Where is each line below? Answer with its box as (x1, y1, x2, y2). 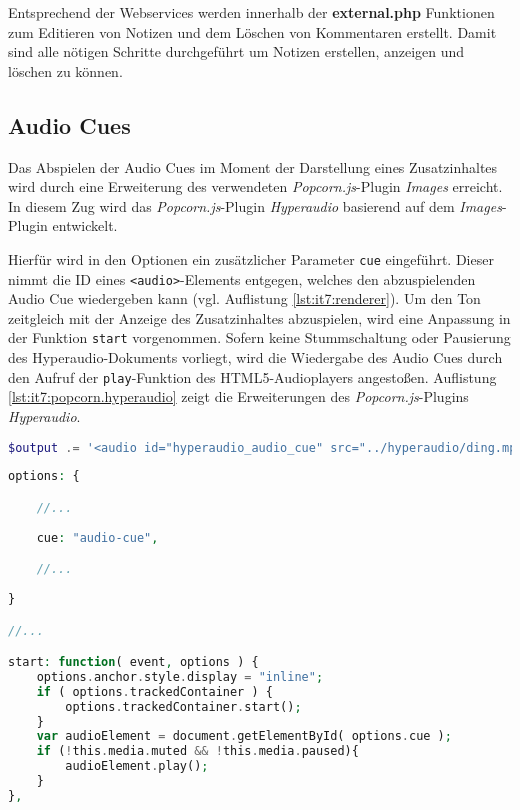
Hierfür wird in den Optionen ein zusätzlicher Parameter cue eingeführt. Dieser (8, 248, 494, 269)
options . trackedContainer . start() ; (65, 699, 302, 714)
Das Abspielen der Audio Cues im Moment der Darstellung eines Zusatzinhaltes (8, 156, 498, 177)
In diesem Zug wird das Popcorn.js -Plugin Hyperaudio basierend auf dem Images (8, 195, 502, 216)
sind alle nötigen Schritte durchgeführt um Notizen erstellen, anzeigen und (8, 41, 465, 62)
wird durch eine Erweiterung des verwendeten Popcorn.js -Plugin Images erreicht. (8, 176, 503, 197)
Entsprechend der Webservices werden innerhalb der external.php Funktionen (8, 2, 495, 22)
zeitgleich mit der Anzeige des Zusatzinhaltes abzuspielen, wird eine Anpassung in (8, 307, 511, 328)
